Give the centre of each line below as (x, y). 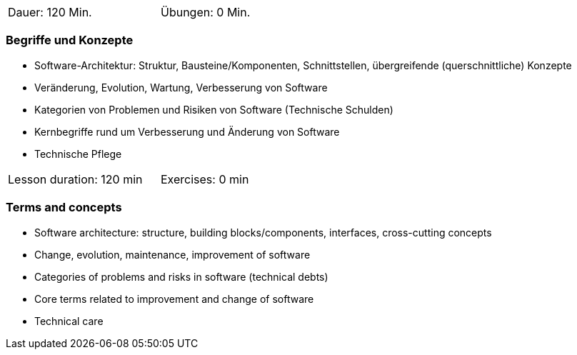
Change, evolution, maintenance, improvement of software (172, 254)
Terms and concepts (64, 207)
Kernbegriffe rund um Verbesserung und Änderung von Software (187, 131)
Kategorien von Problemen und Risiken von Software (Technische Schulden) (214, 109)
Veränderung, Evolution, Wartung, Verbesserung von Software (181, 87)
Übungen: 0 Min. (206, 12)
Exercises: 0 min (205, 179)
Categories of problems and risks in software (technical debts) (181, 276)
